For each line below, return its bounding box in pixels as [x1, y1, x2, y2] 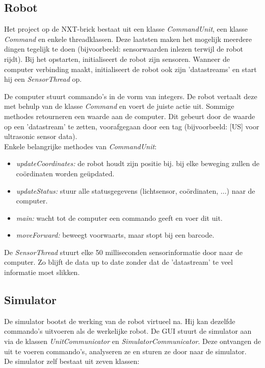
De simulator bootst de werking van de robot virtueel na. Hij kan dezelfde [4, 315, 235, 326]
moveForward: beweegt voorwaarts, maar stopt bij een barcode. [16, 229, 215, 240]
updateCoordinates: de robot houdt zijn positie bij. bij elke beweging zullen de [16, 158, 259, 169]
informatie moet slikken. [4, 267, 80, 278]
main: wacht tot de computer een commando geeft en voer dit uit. [16, 212, 223, 223]
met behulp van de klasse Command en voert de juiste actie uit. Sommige [4, 101, 234, 111]
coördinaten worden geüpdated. [16, 168, 115, 178]
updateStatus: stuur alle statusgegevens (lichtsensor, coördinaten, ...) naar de [16, 185, 255, 196]
